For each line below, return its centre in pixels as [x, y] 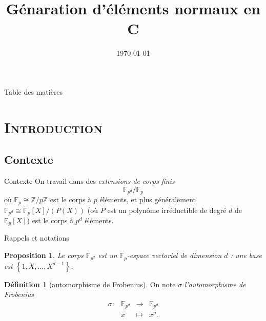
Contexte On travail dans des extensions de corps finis [89, 181]
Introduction [54, 127]
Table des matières [34, 91]
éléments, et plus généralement [148, 199]
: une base [246, 255]
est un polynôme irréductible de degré [167, 210]
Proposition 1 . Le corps [44, 255]
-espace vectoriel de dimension [174, 255]
